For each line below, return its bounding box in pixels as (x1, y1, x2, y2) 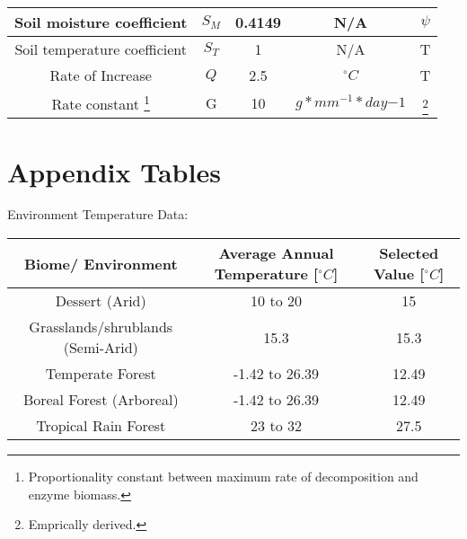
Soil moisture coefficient (14, 12, 188, 32)
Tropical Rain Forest (36, 415, 166, 437)
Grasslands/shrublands (29, 316, 173, 338)
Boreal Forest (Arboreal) (22, 389, 179, 411)
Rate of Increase (49, 65, 152, 85)
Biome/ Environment (23, 252, 178, 274)
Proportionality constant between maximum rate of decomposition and (28, 467, 419, 486)
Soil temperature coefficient (14, 39, 188, 59)
